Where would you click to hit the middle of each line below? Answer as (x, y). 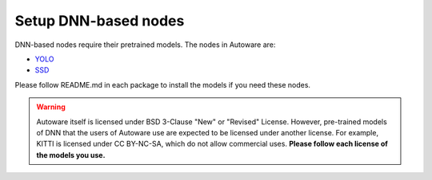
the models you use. (71, 155)
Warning (51, 107)
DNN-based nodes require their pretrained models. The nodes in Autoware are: (145, 45)
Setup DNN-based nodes (100, 21)
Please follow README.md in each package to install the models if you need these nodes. (163, 84)
